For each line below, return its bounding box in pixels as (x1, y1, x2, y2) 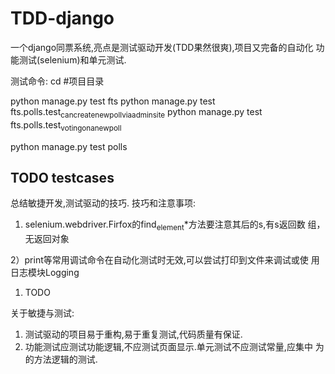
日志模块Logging (10, 267, 80, 279)
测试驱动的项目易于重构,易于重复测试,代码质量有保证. (24, 328, 243, 341)
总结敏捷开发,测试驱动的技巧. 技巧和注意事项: (10, 197, 197, 209)
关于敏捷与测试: (10, 307, 75, 319)
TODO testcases (10, 169, 115, 186)
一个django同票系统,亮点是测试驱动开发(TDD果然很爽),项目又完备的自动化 (10, 41, 314, 53)
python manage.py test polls (10, 140, 128, 152)
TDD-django (10, 7, 115, 30)
